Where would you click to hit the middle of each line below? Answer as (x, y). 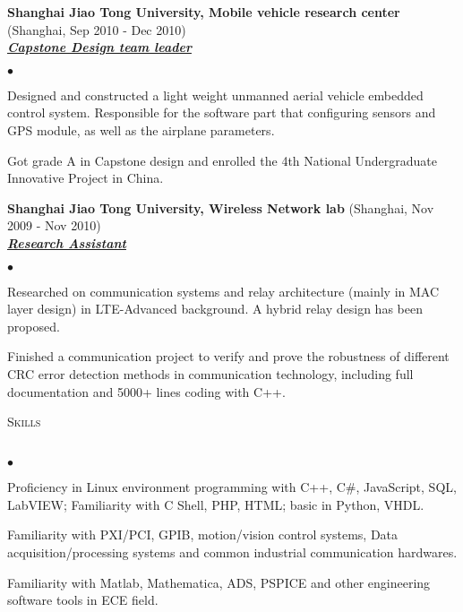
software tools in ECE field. (83, 600)
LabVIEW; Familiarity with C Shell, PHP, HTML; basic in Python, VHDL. (216, 504)
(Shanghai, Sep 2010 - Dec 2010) (97, 29)
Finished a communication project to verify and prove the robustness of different (228, 356)
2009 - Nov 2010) (54, 225)
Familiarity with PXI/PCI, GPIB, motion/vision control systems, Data (203, 534)
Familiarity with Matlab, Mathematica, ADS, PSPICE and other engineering (219, 582)
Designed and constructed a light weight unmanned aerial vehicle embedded (215, 95)
